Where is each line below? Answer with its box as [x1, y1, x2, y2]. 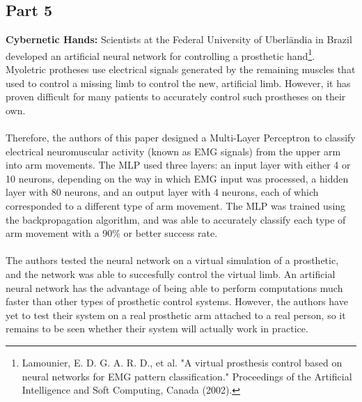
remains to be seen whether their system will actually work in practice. [6, 321, 308, 336]
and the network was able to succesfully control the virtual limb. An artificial [6, 266, 336, 281]
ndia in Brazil [293, 32, 352, 47]
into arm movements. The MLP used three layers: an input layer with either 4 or [6, 157, 351, 172]
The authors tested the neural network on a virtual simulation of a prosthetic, [6, 253, 339, 268]
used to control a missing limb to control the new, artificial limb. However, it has [6, 75, 351, 90]
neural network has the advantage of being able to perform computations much [6, 280, 343, 295]
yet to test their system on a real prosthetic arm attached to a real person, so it [6, 307, 346, 322]
